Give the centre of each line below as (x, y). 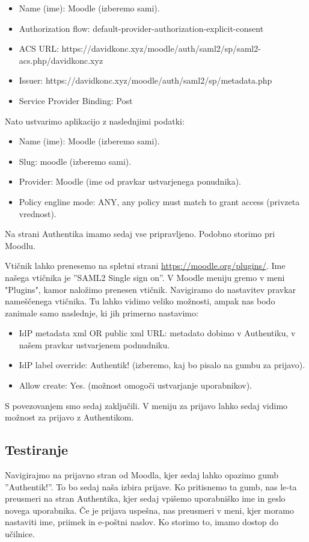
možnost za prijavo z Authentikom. (69, 417)
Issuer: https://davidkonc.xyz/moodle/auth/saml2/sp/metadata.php (145, 80)
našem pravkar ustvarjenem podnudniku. (94, 344)
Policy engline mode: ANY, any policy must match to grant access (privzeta (159, 201)
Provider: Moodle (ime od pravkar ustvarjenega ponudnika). (130, 181)
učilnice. (20, 534)
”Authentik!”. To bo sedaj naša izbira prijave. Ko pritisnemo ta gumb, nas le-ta (151, 486)
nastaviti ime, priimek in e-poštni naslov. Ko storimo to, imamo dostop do (142, 522)
